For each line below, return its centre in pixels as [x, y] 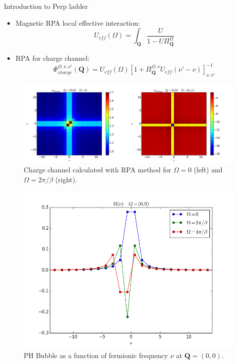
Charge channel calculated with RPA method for [98, 170]
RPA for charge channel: [53, 58]
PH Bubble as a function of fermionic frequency [96, 355]
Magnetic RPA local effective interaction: [78, 22]
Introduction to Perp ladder [46, 6]
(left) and [208, 170]
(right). [66, 180]
